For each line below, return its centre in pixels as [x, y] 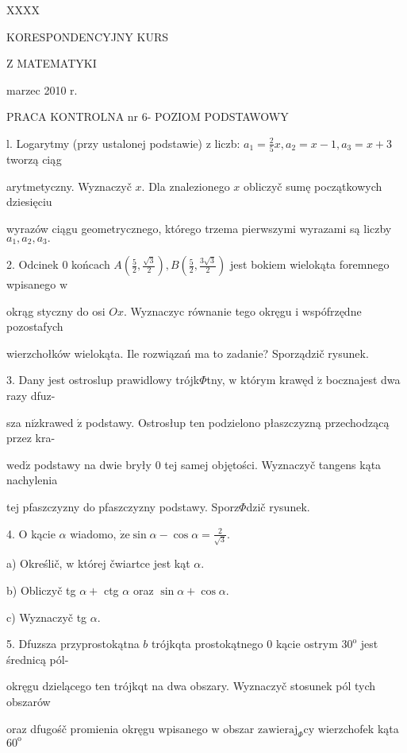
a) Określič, [35, 563]
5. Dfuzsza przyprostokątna [73, 644]
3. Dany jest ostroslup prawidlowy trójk [103, 380]
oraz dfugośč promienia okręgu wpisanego [107, 728]
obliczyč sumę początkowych [313, 186]
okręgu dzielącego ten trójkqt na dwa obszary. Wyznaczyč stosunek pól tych [191, 686]
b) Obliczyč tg [41, 590]
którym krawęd [277, 380]
